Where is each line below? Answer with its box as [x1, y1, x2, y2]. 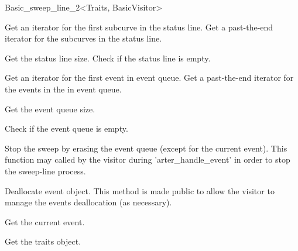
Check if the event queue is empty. [5, 122, 128, 135]
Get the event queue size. [5, 102, 95, 115]
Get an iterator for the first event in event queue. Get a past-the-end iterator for [5, 71, 294, 84]
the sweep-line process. [5, 164, 86, 177]
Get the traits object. [5, 235, 81, 247]
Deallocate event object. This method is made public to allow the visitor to [5, 184, 275, 197]
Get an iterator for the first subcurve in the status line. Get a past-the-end [5, 20, 273, 33]
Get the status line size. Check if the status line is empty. [5, 51, 211, 64]
